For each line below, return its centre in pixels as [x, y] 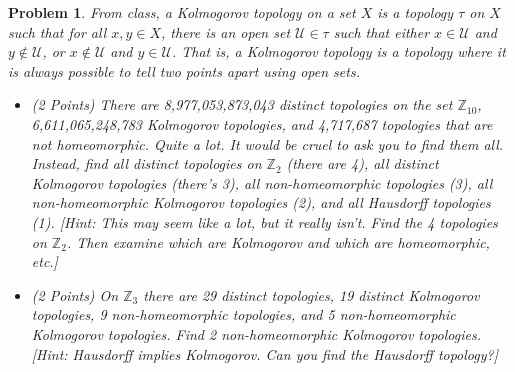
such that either [381, 31]
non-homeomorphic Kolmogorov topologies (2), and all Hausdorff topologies [261, 202]
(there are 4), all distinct [362, 163]
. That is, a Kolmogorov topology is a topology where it [338, 51]
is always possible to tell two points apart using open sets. [184, 70]
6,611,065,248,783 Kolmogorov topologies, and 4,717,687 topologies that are [262, 123]
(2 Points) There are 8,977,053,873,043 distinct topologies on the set [242, 104]
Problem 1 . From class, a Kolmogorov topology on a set [182, 12]
